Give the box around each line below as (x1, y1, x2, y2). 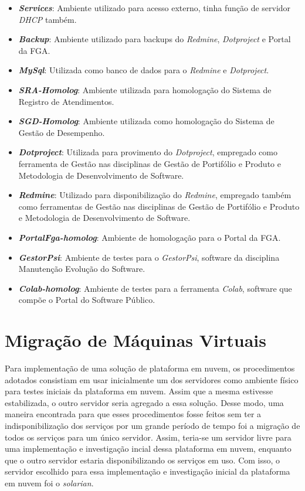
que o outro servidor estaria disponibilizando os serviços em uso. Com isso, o (5, 454, 280, 466)
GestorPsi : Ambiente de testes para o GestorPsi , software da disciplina (18, 251, 280, 263)
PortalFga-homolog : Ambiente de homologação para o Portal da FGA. (18, 231, 281, 243)
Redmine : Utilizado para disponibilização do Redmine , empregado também (18, 189, 292, 201)
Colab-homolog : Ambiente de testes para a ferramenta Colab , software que (18, 282, 292, 294)
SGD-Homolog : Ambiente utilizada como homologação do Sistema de (18, 115, 274, 127)
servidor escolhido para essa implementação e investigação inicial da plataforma (5, 465, 290, 478)
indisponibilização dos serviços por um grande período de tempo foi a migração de (5, 419, 300, 431)
